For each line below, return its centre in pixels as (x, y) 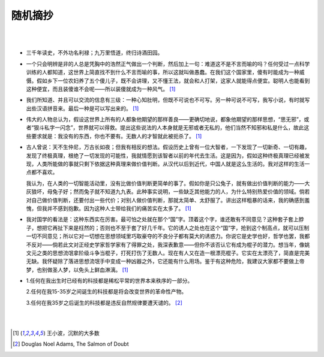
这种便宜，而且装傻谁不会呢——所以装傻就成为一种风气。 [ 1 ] (101, 89)
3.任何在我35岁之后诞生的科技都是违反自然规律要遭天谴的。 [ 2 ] (104, 302)
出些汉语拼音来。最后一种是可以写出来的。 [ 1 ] (82, 108)
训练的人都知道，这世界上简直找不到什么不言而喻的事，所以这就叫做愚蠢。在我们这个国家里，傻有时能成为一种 (163, 72)
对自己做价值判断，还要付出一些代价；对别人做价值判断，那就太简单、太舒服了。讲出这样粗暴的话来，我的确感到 (165, 200)
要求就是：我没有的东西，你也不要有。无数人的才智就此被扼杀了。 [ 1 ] (116, 136)
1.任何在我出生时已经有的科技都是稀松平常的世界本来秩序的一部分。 (109, 281)
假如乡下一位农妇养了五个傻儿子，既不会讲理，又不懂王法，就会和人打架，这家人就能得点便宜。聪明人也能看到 (173, 80)
